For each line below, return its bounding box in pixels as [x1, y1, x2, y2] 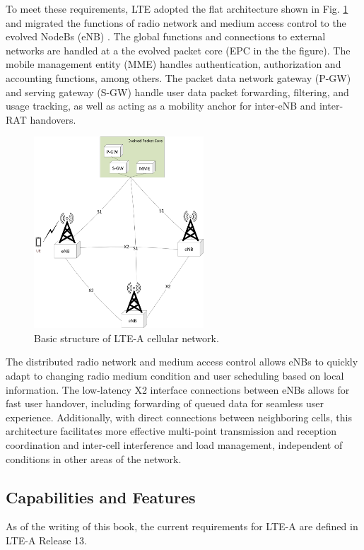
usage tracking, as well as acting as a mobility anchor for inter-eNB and [6, 98, 317, 113]
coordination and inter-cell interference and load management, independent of [6, 438, 343, 452]
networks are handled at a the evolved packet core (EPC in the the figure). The [6, 42, 351, 57]
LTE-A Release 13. [6, 533, 87, 548]
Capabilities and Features [6, 486, 196, 508]
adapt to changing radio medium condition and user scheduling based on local [6, 368, 344, 383]
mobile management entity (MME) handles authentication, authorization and [6, 57, 341, 71]
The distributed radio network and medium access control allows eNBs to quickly [6, 354, 358, 369]
